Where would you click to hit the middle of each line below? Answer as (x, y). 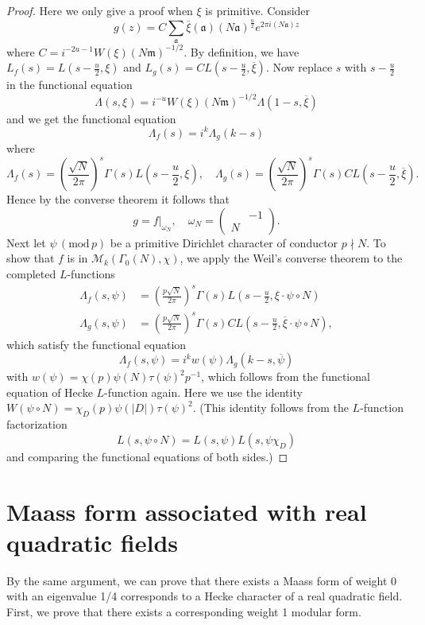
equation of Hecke (50, 392)
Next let (26, 242)
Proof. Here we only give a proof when (100, 10)
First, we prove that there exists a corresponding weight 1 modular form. (184, 611)
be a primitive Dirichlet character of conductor (224, 242)
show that (31, 258)
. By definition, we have (241, 51)
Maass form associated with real (187, 511)
